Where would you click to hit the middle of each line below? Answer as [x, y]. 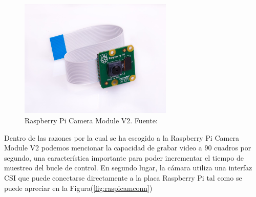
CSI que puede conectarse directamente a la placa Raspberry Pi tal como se [123, 177]
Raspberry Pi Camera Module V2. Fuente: [91, 121]
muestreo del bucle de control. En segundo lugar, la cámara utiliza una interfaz [128, 168]
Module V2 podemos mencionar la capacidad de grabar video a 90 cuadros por [128, 148]
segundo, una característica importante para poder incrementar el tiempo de [124, 157]
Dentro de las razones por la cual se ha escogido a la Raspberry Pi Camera [122, 137]
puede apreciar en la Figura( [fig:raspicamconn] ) [78, 188]
